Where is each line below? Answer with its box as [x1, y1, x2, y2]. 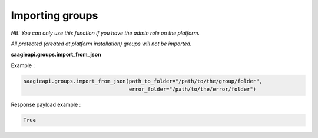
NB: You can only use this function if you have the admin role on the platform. [11, 29, 200, 37]
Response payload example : [11, 101, 81, 109]
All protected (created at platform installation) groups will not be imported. [11, 40, 192, 47]
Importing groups [11, 9, 98, 22]
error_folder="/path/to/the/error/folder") [128, 86, 256, 93]
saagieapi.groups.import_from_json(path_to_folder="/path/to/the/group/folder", [23, 77, 263, 84]
